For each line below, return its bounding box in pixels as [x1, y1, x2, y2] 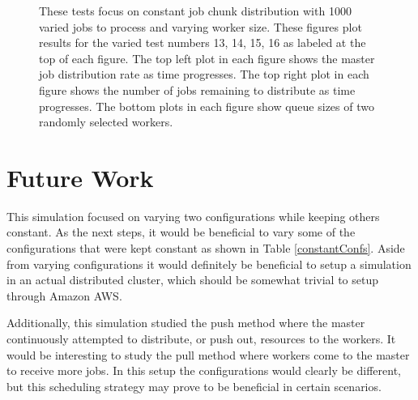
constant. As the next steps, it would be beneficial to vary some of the [6, 223, 356, 240]
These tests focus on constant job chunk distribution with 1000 [39, 2, 352, 19]
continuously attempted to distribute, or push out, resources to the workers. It [6, 330, 396, 347]
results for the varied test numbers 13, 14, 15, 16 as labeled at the [39, 34, 366, 51]
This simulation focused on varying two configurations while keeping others [6, 207, 380, 224]
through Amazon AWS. [6, 287, 122, 304]
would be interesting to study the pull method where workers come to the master [6, 346, 410, 363]
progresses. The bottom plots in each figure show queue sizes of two [39, 97, 374, 114]
